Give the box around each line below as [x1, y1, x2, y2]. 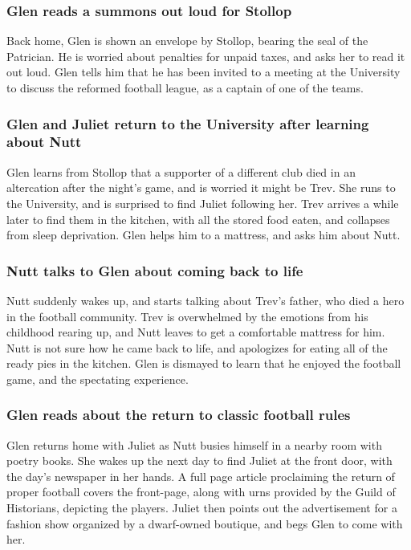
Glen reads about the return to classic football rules [6, 405, 351, 425]
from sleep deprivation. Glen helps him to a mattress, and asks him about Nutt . [6, 226, 401, 243]
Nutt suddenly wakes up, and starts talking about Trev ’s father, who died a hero [6, 291, 405, 308]
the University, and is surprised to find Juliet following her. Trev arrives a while [6, 194, 399, 211]
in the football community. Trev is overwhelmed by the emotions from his [6, 308, 368, 324]
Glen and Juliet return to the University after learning [6, 113, 369, 133]
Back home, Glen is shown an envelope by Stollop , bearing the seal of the [6, 32, 368, 49]
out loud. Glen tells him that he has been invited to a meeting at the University [6, 63, 401, 80]
